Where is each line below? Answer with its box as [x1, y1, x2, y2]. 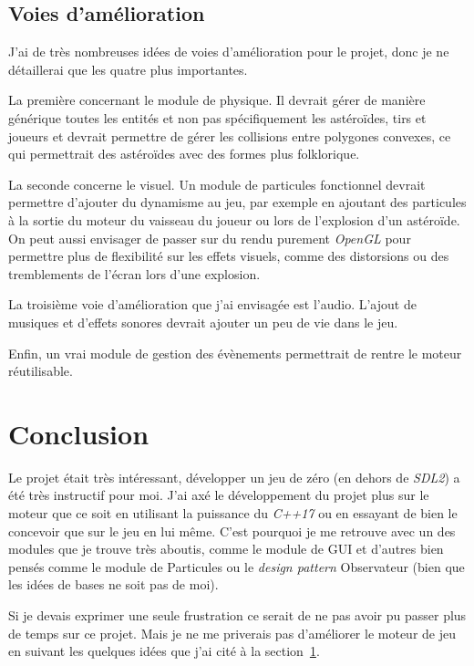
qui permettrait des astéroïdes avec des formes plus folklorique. [8, 144, 360, 163]
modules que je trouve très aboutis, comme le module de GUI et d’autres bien [8, 539, 444, 558]
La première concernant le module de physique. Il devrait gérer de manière [8, 90, 426, 109]
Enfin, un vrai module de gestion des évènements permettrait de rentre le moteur [8, 343, 462, 362]
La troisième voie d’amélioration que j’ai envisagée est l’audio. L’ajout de [8, 295, 417, 314]
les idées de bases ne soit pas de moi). [8, 575, 219, 594]
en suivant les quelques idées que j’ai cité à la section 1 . [8, 641, 320, 661]
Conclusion [8, 414, 149, 452]
